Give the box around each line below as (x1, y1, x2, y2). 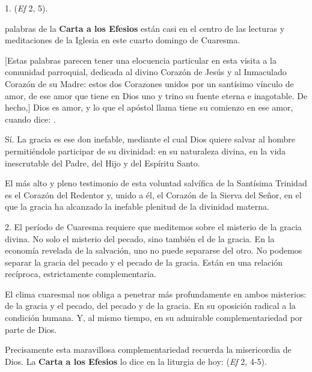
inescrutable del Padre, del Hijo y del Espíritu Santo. (5, 156, 200, 169)
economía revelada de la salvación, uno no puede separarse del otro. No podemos (5, 244, 302, 257)
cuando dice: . (5, 112, 56, 125)
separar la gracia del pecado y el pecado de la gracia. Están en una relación (5, 255, 283, 268)
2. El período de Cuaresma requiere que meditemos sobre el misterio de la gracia (5, 220, 302, 233)
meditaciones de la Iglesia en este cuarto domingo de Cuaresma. (5, 34, 240, 46)
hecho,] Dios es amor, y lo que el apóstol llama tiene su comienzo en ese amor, (5, 101, 293, 114)
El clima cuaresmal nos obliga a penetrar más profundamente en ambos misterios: (5, 287, 307, 300)
